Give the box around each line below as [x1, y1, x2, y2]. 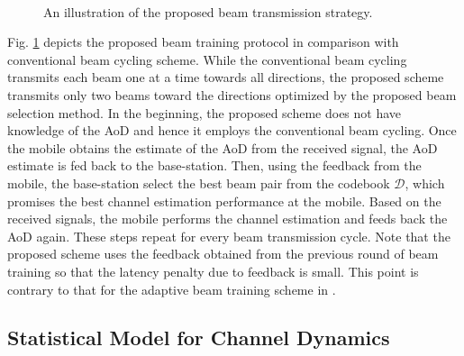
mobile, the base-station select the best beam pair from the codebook [7, 173, 390, 192]
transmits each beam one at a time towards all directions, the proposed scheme [7, 68, 444, 87]
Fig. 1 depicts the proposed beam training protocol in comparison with [7, 32, 399, 51]
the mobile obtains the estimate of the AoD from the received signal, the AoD [7, 138, 438, 157]
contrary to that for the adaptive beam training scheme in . [7, 279, 336, 298]
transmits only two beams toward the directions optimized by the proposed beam [7, 85, 457, 104]
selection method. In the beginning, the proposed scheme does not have [7, 103, 402, 122]
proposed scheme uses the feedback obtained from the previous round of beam [7, 244, 439, 263]
